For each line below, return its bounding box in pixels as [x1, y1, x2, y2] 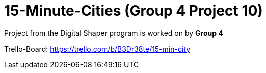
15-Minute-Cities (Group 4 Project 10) [4, 2, 263, 19]
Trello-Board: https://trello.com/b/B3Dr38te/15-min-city [4, 44, 191, 53]
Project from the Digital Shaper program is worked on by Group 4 [4, 28, 223, 38]
